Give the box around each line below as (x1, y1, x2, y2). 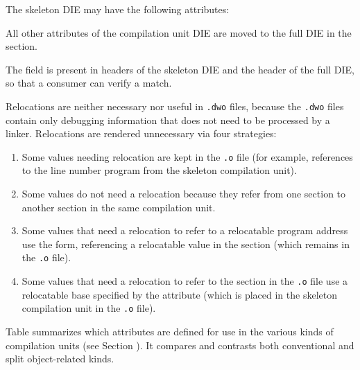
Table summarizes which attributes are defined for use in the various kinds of (6, 324, 334, 338)
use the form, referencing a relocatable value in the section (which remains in (22, 236, 350, 251)
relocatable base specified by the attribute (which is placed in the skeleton (22, 287, 337, 301)
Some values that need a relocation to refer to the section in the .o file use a (22, 274, 348, 288)
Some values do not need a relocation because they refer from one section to (22, 186, 346, 201)
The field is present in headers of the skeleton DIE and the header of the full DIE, (6, 62, 354, 76)
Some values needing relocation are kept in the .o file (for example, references (22, 149, 353, 164)
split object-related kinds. (6, 351, 114, 366)
